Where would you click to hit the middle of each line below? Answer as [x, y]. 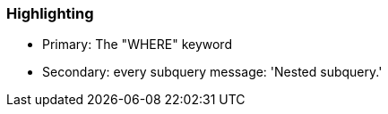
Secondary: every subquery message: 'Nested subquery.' [212, 72]
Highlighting [50, 13]
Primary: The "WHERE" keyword [137, 45]
